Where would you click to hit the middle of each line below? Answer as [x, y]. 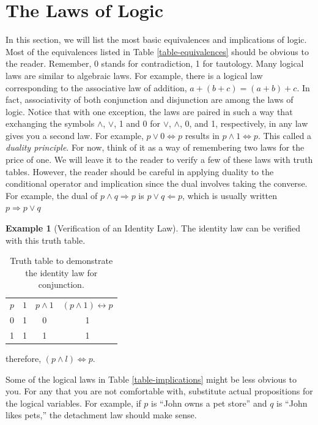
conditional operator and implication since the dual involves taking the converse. [157, 183]
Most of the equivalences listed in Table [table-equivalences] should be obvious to [157, 51]
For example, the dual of [52, 195]
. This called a [285, 135]
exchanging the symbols [50, 123]
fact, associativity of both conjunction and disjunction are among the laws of [150, 100]
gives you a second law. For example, [75, 135]
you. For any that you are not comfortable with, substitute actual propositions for [159, 391]
